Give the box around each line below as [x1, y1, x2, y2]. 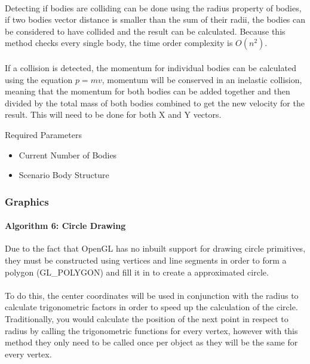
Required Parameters [5, 128, 82, 140]
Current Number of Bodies [19, 148, 117, 161]
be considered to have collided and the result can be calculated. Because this [5, 25, 286, 37]
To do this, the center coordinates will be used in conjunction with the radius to [5, 289, 299, 301]
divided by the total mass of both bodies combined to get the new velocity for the [5, 96, 305, 109]
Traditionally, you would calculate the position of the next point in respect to [5, 312, 288, 325]
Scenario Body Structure [19, 169, 109, 181]
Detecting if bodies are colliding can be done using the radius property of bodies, [5, 1, 302, 14]
